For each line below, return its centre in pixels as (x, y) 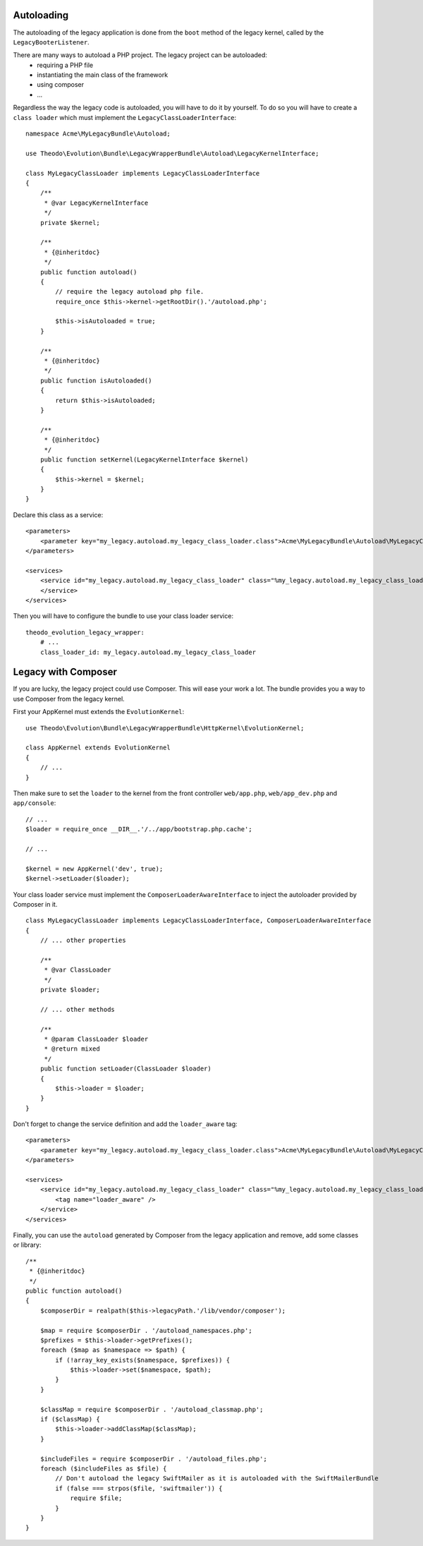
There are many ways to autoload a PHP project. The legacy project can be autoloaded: (140, 55)
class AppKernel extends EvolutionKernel (98, 748)
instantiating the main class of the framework (103, 75)
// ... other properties (83, 941)
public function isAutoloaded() (96, 380)
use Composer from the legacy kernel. (69, 699)
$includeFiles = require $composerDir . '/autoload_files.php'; (153, 1459)
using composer (61, 85)
